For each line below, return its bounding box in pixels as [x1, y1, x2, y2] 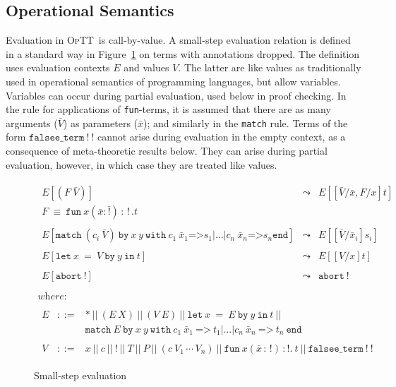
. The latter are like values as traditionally [178, 60, 361, 75]
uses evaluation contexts [6, 60, 110, 75]
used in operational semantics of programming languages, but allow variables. [6, 73, 341, 88]
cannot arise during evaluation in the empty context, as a [97, 129, 346, 144]
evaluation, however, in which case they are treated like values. [6, 157, 277, 172]
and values [124, 60, 169, 75]
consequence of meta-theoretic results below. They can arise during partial [6, 143, 328, 158]
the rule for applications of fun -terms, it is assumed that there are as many [6, 102, 331, 117]
